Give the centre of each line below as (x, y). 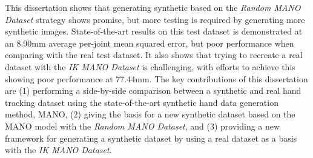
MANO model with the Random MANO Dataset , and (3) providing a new (143, 126)
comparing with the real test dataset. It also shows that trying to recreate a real (154, 55)
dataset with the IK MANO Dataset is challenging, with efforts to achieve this (150, 66)
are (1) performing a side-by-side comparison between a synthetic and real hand (153, 91)
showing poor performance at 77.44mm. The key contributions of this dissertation (156, 78)
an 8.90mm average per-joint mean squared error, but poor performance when (150, 43)
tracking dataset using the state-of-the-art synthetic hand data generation (142, 102)
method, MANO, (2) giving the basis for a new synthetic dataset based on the (150, 114)
